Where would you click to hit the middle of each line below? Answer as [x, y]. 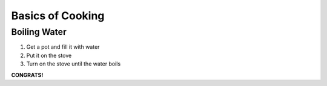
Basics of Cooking [58, 16]
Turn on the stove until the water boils [74, 64]
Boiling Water [39, 32]
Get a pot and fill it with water [63, 47]
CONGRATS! [27, 75]
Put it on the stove [49, 55]
